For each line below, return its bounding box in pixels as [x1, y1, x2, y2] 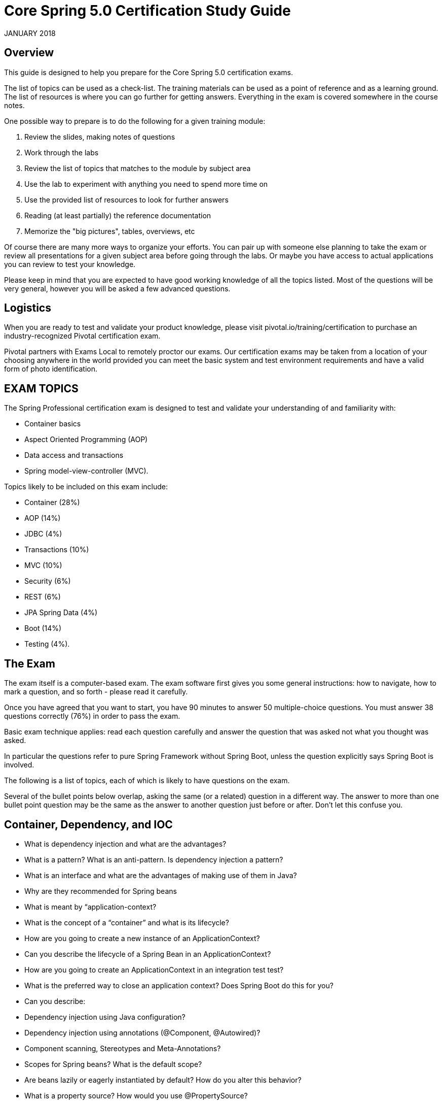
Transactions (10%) [24, 545, 89, 554]
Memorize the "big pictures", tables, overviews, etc [24, 226, 195, 236]
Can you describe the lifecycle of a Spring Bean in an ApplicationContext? [24, 949, 271, 958]
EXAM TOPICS [4, 382, 79, 395]
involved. [4, 760, 34, 770]
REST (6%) [24, 592, 61, 601]
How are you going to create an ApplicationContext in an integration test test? [24, 965, 284, 974]
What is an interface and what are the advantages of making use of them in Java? [24, 871, 297, 880]
